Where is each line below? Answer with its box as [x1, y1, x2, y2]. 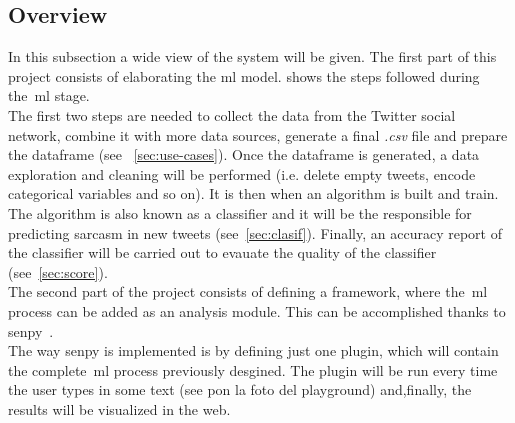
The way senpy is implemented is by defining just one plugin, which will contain [8, 340, 499, 361]
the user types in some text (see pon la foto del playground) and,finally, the [8, 379, 472, 400]
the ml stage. [8, 85, 90, 106]
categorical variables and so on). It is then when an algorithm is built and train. [8, 183, 499, 204]
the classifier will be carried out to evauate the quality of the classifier [8, 242, 437, 263]
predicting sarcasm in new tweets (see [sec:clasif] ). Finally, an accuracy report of [8, 222, 502, 243]
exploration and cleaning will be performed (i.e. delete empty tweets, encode [8, 163, 476, 184]
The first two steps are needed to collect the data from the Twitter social [8, 104, 456, 125]
